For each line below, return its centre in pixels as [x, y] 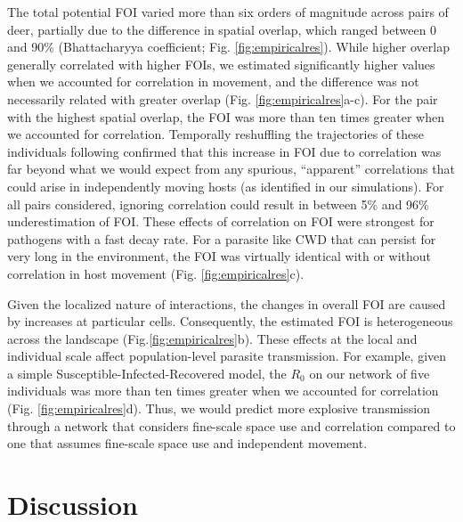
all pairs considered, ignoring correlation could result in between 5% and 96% [218, 204]
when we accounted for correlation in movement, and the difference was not [213, 82]
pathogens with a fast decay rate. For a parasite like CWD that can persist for [222, 238]
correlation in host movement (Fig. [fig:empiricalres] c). [156, 273]
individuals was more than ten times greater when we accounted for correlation [223, 391]
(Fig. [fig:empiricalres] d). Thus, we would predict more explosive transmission [219, 408]
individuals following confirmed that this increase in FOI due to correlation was [224, 151]
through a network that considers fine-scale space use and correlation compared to [231, 425]
